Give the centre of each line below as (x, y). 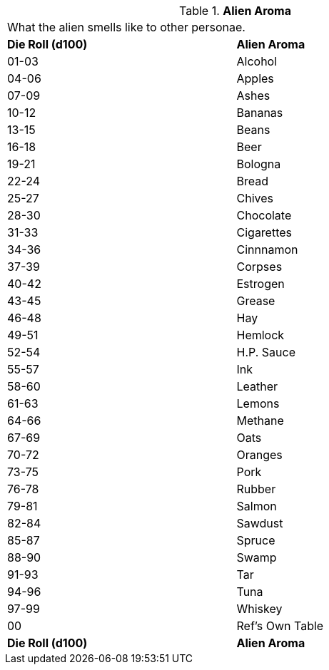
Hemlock (260, 335)
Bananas (260, 113)
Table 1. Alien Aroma (235, 11)
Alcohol (257, 61)
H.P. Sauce (266, 352)
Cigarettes (264, 232)
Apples (255, 78)
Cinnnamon (267, 249)
